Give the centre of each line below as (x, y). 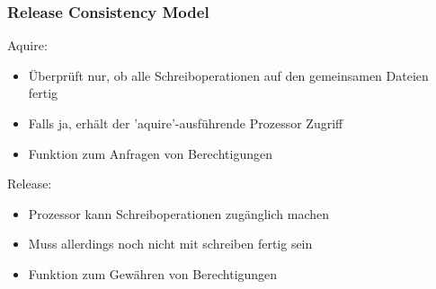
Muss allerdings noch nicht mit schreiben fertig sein (170, 244)
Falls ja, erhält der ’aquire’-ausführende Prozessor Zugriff (186, 123)
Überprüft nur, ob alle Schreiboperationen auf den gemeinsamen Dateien (228, 75)
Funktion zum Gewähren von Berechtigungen (153, 273)
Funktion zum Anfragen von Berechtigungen (150, 153)
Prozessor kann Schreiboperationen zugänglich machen (178, 213)
